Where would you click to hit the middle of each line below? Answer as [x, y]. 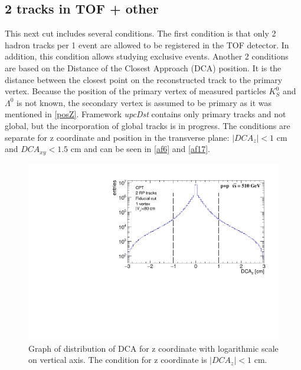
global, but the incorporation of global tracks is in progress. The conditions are [148, 125]
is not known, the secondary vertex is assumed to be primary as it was [144, 102]
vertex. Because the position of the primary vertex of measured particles [135, 91]
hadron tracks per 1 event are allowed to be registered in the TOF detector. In [147, 44]
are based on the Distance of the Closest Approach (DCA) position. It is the [143, 67]
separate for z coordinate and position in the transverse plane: [117, 137]
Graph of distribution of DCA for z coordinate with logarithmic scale [153, 348]
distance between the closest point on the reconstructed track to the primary [144, 79]
